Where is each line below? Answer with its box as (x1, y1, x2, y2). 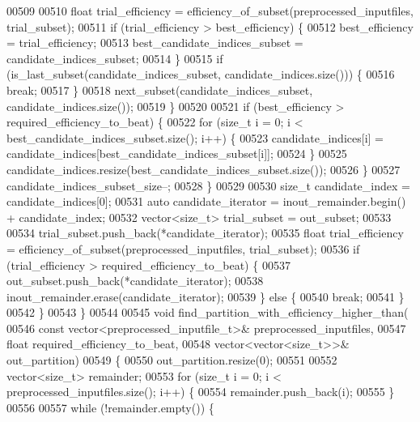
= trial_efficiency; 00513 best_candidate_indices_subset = (6, 34, 303, 51)
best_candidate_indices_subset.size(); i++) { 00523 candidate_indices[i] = (6, 129, 384, 146)
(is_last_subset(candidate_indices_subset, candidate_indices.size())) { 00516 (6, 66, 395, 83)
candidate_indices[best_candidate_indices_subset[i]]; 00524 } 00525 (6, 145, 347, 162)
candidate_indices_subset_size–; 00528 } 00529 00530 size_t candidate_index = (6, 177, 410, 194)
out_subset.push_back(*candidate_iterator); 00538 (6, 272, 264, 289)
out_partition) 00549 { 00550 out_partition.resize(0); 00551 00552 (6, 352, 337, 369)
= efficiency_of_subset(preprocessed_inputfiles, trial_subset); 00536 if (6, 240, 360, 257)
